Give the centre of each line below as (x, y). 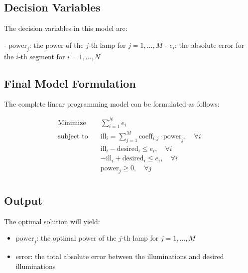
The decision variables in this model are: (66, 28)
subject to (73, 136)
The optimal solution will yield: (52, 221)
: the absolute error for (210, 45)
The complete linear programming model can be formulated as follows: (112, 104)
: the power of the (56, 45)
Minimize (72, 123)
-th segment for (42, 56)
